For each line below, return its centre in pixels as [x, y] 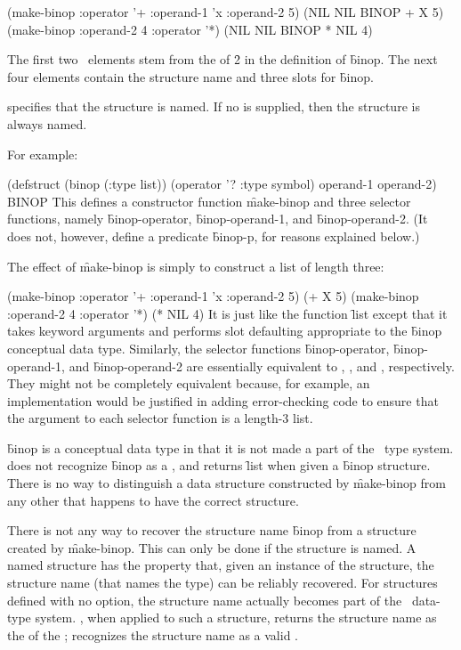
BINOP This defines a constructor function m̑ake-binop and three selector [209, 201]
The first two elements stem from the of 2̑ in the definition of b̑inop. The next [222, 59]
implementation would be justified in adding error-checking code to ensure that [223, 400]
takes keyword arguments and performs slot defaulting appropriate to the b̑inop [225, 331]
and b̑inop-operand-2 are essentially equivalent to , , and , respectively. [262, 366]
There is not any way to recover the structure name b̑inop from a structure [212, 530]
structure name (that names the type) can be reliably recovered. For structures [222, 583]
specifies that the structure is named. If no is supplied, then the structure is [214, 106]
